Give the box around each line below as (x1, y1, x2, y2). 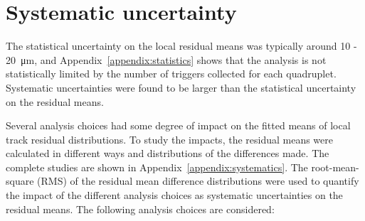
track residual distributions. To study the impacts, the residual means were (6, 131, 334, 146)
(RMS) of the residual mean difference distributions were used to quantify (37, 173, 359, 188)
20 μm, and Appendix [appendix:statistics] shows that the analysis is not (6, 52, 327, 67)
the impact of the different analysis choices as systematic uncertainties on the (6, 188, 343, 203)
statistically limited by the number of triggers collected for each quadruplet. (6, 66, 337, 81)
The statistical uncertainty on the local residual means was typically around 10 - (6, 38, 357, 53)
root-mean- (311, 159, 359, 174)
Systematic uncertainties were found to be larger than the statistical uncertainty (6, 80, 356, 95)
